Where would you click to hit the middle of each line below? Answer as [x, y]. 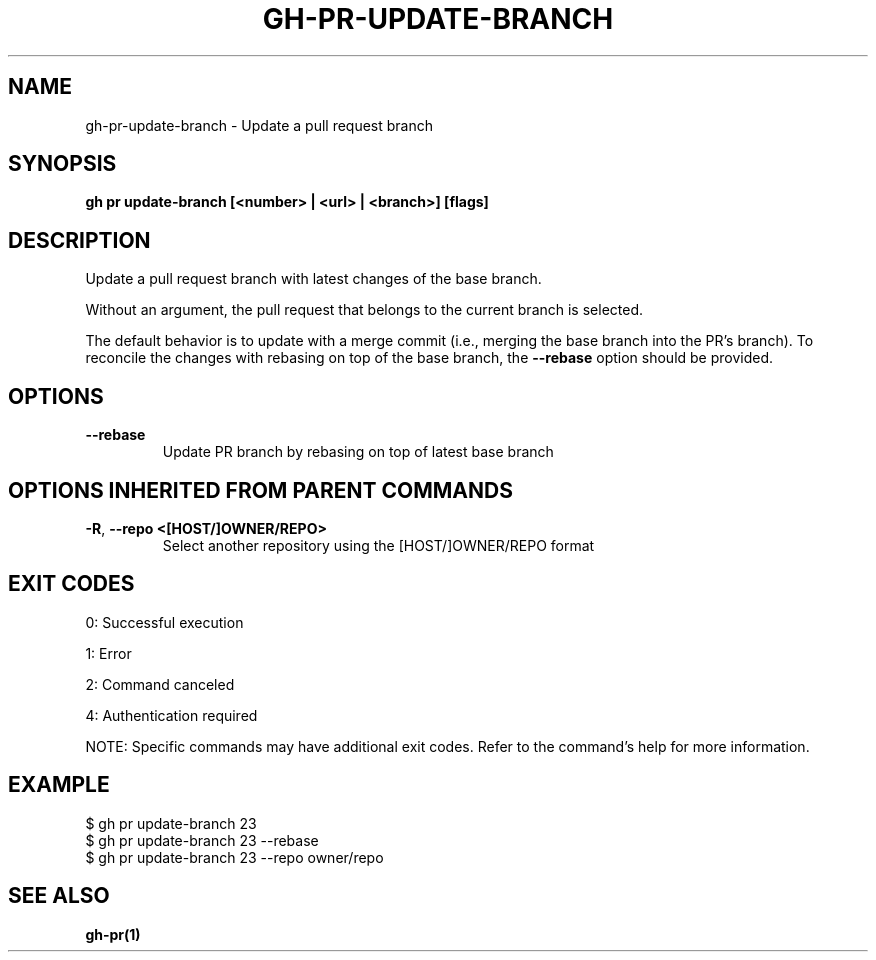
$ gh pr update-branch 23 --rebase [202, 840]
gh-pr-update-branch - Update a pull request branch [259, 125]
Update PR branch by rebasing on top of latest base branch [358, 452]
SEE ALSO [59, 896]
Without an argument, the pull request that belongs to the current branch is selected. [364, 310]
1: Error [108, 653]
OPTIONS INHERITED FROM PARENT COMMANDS [260, 490]
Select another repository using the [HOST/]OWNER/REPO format [378, 545]
